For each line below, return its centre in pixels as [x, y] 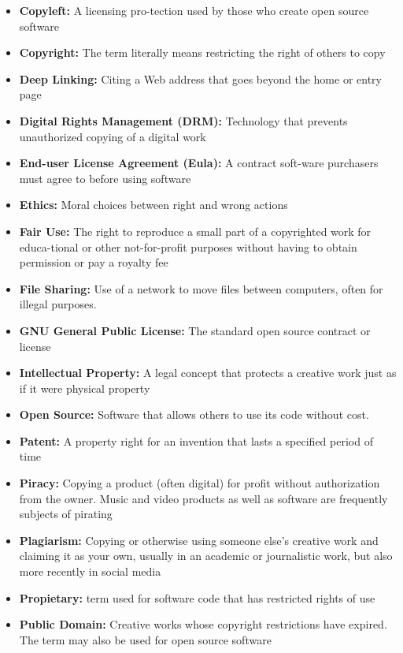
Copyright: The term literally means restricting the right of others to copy [202, 52]
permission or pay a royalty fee [94, 262]
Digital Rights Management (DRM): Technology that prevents [183, 120]
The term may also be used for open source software [145, 639]
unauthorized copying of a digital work [113, 136]
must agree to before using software [105, 178]
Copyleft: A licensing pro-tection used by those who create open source [194, 10]
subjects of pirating [66, 514]
